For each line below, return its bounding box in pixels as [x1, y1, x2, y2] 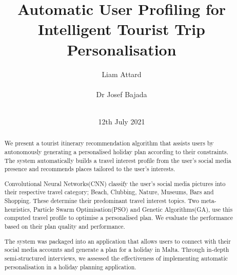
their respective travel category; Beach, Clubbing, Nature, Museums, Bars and [4, 188, 214, 196]
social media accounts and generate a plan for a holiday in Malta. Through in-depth [4, 245, 229, 254]
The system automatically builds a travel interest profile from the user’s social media [4, 156, 231, 164]
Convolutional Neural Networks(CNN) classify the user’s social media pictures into [4, 179, 226, 188]
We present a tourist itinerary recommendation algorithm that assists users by [4, 139, 214, 148]
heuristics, [4, 205, 32, 213]
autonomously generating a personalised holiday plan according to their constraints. [4, 147, 228, 156]
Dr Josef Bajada [96, 88, 147, 99]
